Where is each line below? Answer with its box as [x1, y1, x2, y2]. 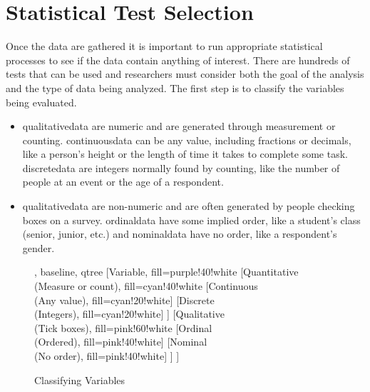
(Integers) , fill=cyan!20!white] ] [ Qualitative [34, 306, 225, 321]
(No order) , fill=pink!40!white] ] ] [34, 348, 180, 363]
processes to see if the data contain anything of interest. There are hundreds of [6, 52, 350, 67]
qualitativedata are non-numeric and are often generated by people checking [22, 198, 355, 213]
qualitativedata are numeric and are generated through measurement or [22, 119, 336, 134]
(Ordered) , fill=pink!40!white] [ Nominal [34, 334, 207, 349]
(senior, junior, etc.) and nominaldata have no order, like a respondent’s [22, 226, 337, 241]
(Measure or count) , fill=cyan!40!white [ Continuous [34, 278, 258, 293]
